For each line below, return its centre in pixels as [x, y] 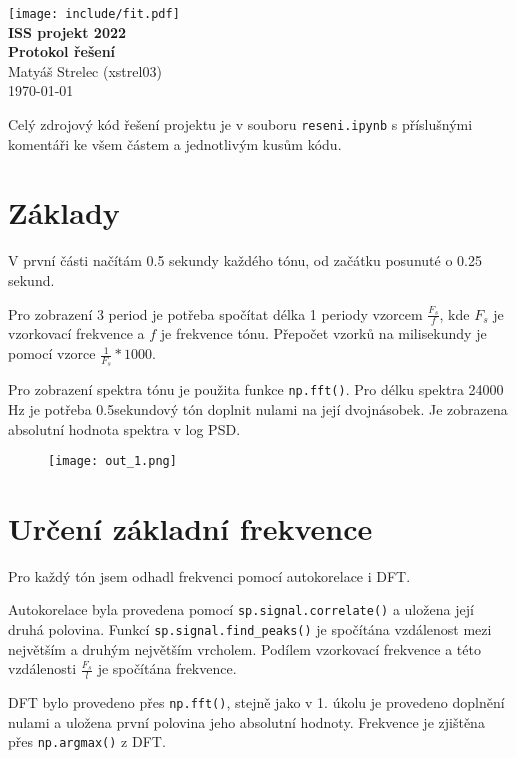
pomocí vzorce [52, 353]
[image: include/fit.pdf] [94, 14]
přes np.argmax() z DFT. [87, 741]
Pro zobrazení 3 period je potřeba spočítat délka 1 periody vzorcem [215, 313]
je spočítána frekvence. [167, 668]
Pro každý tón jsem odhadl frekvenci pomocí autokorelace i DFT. [209, 575]
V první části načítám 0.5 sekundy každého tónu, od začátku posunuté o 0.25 [245, 260]
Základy [64, 212]
